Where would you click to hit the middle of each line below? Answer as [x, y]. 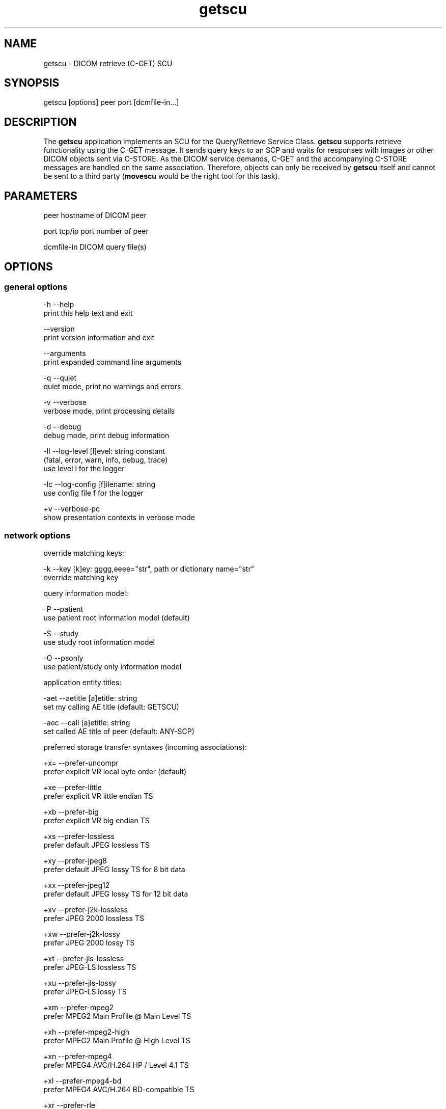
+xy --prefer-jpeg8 [75, 861]
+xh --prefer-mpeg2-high [87, 1032]
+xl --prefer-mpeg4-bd [82, 1081]
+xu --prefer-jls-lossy [80, 983]
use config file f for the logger [93, 493]
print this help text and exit [88, 313]
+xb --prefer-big [71, 812]
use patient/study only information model [113, 667]
